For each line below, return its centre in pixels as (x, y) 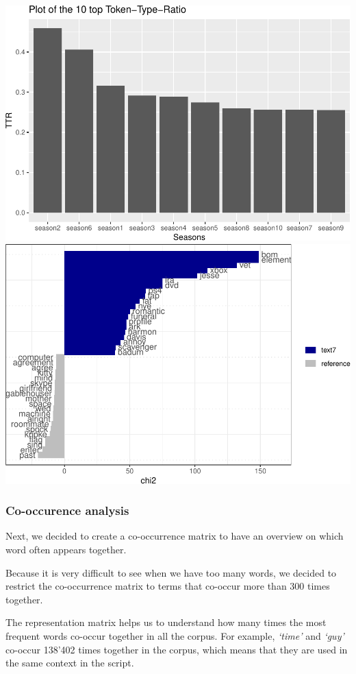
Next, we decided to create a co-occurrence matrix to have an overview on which (175, 536)
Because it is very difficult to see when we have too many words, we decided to (171, 572)
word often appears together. (66, 550)
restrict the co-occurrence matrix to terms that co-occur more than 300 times (168, 586)
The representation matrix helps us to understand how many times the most (166, 622)
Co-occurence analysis (67, 510)
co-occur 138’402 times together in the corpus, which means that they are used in (177, 649)
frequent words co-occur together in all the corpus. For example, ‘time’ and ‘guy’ (175, 636)
